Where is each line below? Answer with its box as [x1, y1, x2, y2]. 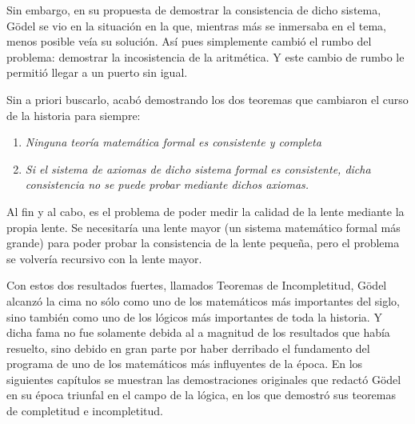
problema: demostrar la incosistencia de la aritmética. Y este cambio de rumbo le [6, 48, 405, 65]
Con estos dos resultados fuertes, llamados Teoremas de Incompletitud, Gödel [6, 277, 387, 294]
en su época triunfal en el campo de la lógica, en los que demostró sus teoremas [6, 386, 397, 403]
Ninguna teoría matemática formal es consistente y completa [25, 134, 321, 150]
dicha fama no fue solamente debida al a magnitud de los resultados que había [6, 324, 390, 341]
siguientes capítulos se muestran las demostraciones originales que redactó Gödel [6, 370, 401, 387]
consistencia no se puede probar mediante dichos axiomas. [25, 176, 309, 193]
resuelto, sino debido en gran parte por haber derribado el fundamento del [6, 339, 370, 356]
